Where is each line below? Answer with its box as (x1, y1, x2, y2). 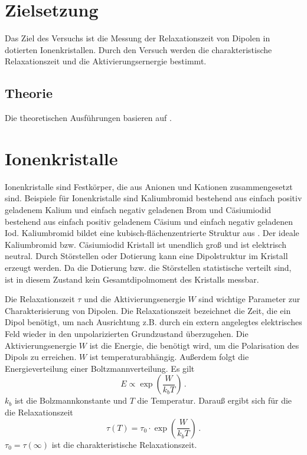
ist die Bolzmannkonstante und (14, 394, 128, 407)
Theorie (5, 84, 53, 102)
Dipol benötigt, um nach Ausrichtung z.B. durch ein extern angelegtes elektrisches (5, 316, 302, 328)
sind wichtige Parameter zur (198, 293, 301, 305)
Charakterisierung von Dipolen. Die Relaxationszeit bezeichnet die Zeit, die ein (5, 304, 291, 316)
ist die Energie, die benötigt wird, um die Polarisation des (89, 339, 299, 351)
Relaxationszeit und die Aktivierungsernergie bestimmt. (5, 55, 207, 67)
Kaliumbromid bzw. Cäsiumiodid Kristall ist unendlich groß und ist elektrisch (5, 238, 286, 250)
